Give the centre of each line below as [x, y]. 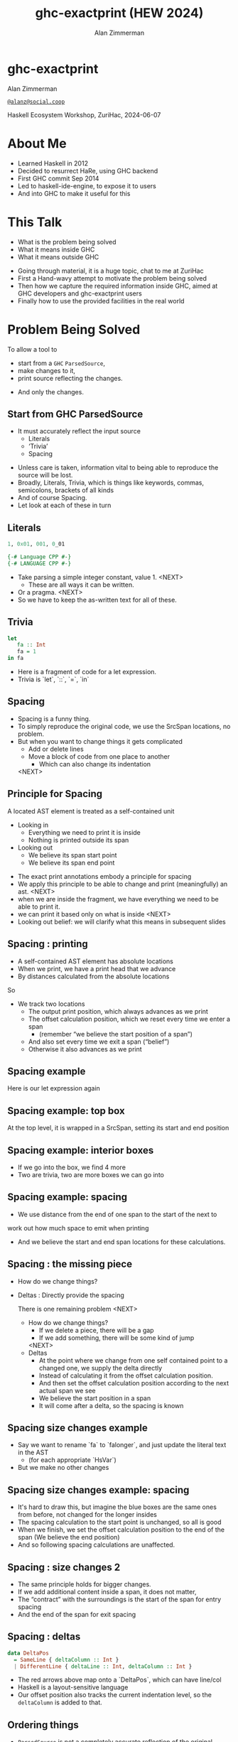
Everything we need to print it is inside [84, 832]
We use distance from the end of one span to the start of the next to [117, 1214]
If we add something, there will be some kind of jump [117, 1338]
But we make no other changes [63, 1468]
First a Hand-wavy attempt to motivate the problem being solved [112, 278]
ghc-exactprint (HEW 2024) [119, 13]
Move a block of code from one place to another [99, 756]
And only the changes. [50, 391]
